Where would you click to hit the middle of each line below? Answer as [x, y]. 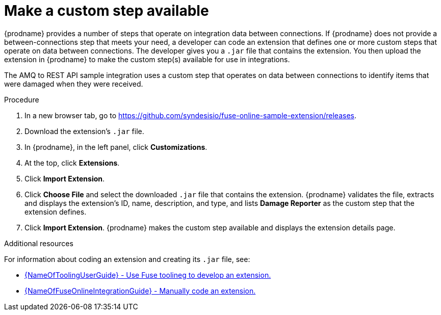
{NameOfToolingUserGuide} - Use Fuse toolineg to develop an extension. [148, 275]
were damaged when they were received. [74, 84]
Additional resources [39, 243]
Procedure [22, 99]
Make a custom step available [107, 11]
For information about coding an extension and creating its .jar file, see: [127, 259]
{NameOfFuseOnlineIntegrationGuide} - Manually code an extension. [140, 291]
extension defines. [56, 212]
